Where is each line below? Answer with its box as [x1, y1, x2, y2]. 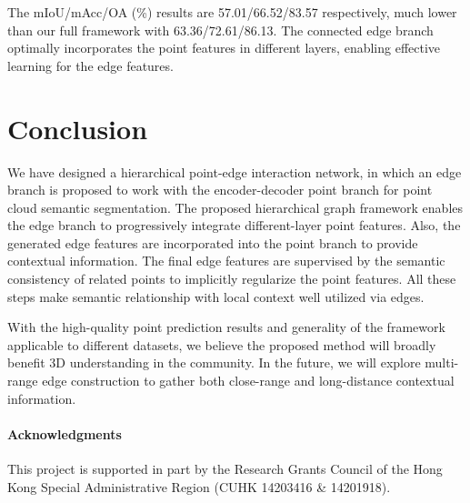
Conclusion [7, 109, 148, 146]
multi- [425, 353, 459, 372]
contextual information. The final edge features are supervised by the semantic [7, 251, 445, 270]
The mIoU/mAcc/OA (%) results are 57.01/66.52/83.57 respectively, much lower [7, 3, 457, 21]
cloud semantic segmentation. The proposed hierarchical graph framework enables [7, 197, 464, 216]
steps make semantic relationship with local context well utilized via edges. [7, 287, 425, 306]
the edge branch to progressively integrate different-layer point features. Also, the [7, 216, 461, 235]
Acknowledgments [7, 424, 122, 443]
